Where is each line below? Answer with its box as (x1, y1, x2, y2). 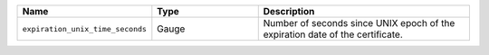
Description (263, 5, 315, 17)
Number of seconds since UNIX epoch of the (263, 17, 455, 29)
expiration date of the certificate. (263, 28, 403, 41)
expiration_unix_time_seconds (22, 23, 147, 33)
